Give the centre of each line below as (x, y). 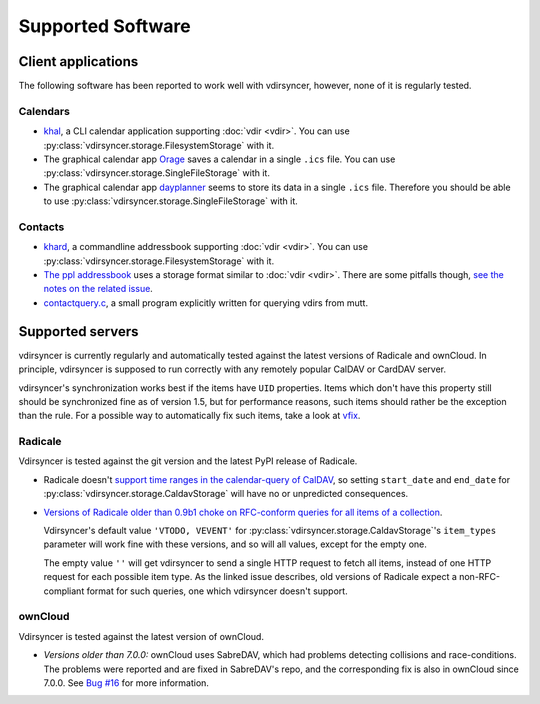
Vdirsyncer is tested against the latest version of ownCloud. (141, 636)
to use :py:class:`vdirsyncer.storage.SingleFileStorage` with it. (171, 201)
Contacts (41, 227)
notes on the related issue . (98, 289)
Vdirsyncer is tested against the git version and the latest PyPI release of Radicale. (188, 461)
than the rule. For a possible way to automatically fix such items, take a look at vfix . (189, 416)
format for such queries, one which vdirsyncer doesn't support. (217, 591)
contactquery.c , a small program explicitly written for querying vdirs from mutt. (206, 302)
